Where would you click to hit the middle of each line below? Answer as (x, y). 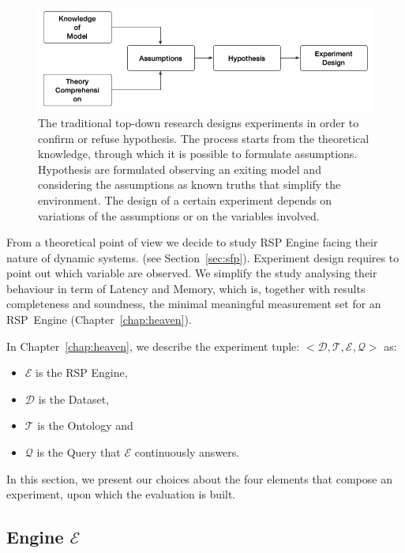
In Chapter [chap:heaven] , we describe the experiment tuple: (153, 346)
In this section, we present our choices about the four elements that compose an (199, 478)
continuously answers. (187, 452)
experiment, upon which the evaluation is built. (121, 494)
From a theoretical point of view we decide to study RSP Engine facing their (192, 242)
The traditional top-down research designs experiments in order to (199, 122)
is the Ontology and (85, 425)
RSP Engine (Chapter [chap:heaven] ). (99, 320)
